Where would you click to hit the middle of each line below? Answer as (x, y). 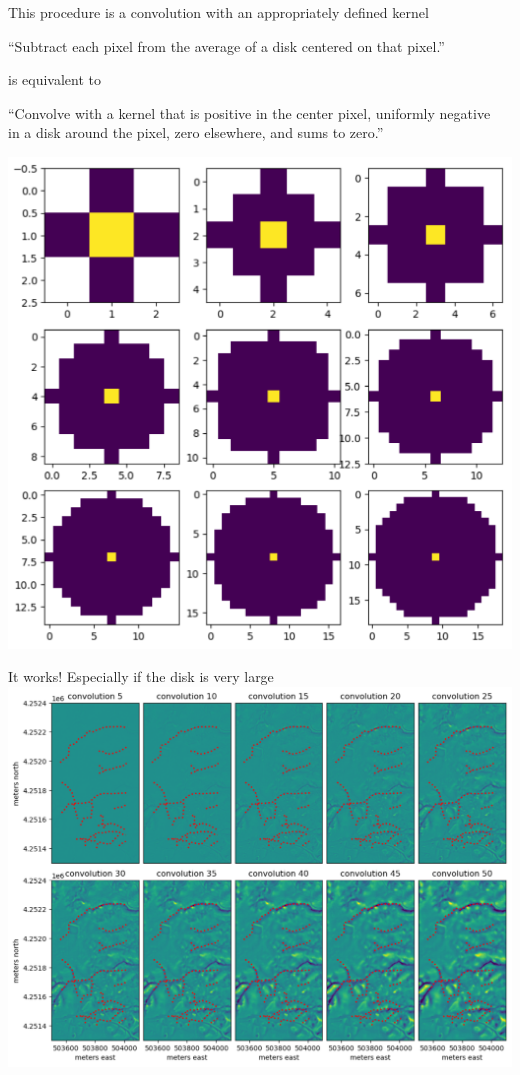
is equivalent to (55, 79)
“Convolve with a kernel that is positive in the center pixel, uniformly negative (249, 112)
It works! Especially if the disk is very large (141, 676)
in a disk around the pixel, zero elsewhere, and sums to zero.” (196, 132)
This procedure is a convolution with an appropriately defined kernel (218, 12)
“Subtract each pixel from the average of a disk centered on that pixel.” (226, 45)
